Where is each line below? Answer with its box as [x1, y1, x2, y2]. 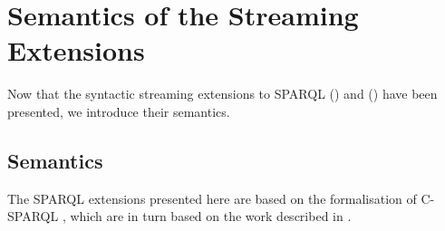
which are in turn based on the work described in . [70, 207, 352, 226]
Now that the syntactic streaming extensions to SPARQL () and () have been [7, 84, 438, 103]
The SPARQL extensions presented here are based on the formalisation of [7, 188, 417, 207]
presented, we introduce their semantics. [7, 101, 230, 120]
